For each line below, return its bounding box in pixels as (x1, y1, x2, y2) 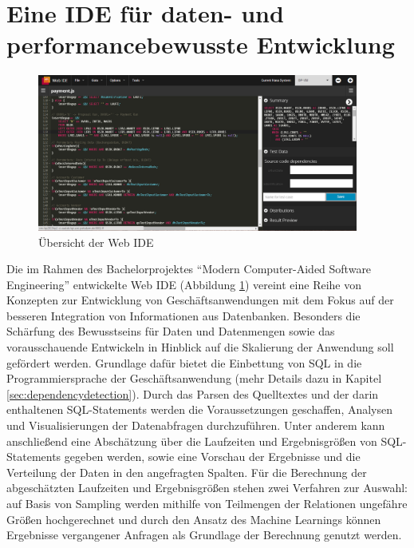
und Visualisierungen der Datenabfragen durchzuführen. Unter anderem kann (6, 417, 385, 434)
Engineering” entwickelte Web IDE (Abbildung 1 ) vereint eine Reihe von (6, 276, 361, 292)
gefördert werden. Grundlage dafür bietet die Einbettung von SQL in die (6, 354, 362, 371)
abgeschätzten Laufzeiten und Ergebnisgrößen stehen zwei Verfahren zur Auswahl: (6, 479, 408, 496)
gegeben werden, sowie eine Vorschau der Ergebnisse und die (64, 448, 361, 465)
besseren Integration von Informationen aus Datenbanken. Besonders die (6, 307, 361, 324)
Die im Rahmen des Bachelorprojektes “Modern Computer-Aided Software (6, 260, 372, 277)
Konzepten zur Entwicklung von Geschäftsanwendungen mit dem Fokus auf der (6, 292, 394, 308)
